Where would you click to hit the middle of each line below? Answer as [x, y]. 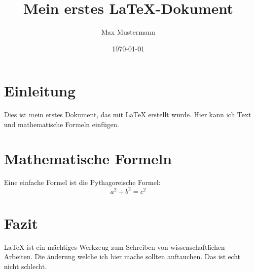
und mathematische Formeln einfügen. [62, 124]
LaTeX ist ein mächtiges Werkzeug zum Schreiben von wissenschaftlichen [114, 247]
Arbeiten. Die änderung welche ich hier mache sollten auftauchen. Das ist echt [122, 256]
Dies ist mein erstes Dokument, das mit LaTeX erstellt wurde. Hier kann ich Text [127, 114]
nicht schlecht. [25, 266]
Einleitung [40, 91]
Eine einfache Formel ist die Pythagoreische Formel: [82, 182]
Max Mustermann [128, 32]
